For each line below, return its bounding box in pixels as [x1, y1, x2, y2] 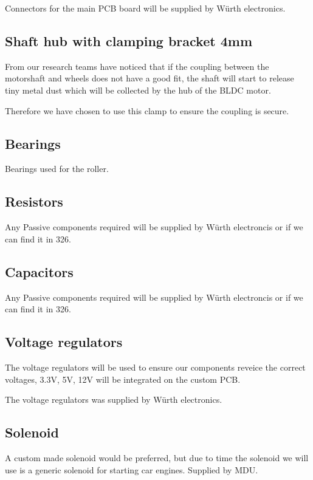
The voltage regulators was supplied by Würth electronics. [5, 393, 222, 406]
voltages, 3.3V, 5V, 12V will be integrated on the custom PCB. [5, 372, 241, 385]
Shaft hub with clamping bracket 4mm [5, 31, 252, 50]
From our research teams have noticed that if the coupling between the [5, 60, 269, 72]
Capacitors [5, 262, 74, 281]
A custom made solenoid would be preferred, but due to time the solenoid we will [5, 451, 309, 464]
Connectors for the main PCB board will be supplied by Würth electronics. [5, 2, 286, 14]
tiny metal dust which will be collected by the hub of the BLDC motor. [5, 83, 271, 96]
